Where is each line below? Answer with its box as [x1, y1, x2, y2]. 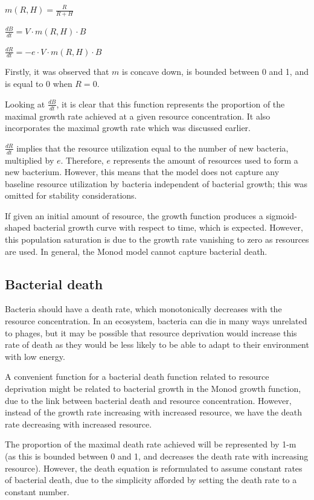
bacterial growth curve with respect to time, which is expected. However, [33, 221, 303, 234]
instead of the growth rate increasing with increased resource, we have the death [5, 406, 303, 418]
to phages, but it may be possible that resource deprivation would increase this [5, 326, 297, 339]
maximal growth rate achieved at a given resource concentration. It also [5, 109, 271, 122]
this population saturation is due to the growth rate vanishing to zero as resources [5, 233, 309, 246]
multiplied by [5, 153, 54, 166]
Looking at [5, 97, 45, 110]
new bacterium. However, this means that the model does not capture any [5, 165, 280, 178]
